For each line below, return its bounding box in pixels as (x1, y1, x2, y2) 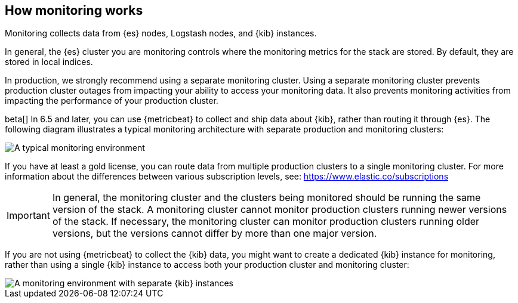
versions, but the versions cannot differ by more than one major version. (52, 227, 377, 240)
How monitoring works (5, 3, 143, 18)
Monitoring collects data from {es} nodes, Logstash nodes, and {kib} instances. (5, 28, 317, 39)
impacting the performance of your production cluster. (5, 95, 218, 106)
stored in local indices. (5, 57, 93, 67)
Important (7, 209, 50, 222)
